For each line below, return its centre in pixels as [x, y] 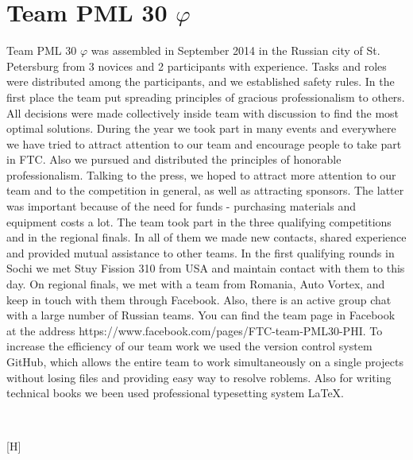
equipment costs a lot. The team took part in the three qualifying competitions [199, 221]
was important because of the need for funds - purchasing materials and [181, 206]
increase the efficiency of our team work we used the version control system [189, 346]
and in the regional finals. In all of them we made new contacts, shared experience [206, 237]
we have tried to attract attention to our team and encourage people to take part [204, 143]
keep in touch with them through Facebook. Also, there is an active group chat [199, 299]
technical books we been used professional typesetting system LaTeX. [176, 393]
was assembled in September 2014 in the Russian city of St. [235, 50]
